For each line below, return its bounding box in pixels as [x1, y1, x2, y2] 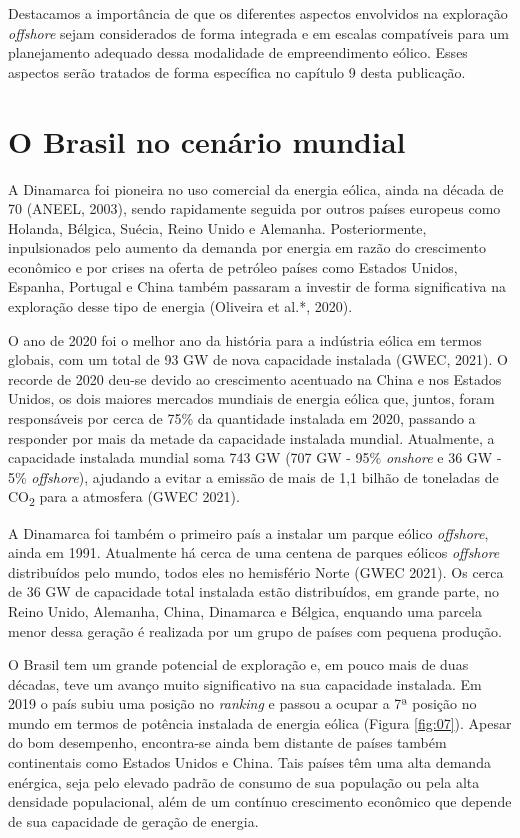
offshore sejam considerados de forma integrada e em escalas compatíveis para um [8, 22, 510, 43]
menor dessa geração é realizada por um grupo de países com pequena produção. [8, 620, 503, 641]
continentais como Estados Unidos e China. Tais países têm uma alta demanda [8, 752, 491, 773]
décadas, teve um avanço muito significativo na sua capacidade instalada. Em [8, 673, 482, 694]
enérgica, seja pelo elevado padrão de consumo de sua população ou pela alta [8, 771, 480, 792]
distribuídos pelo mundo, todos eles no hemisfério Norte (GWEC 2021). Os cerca [8, 561, 504, 582]
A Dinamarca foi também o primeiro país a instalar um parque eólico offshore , [8, 522, 489, 543]
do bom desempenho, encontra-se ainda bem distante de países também [8, 732, 447, 753]
